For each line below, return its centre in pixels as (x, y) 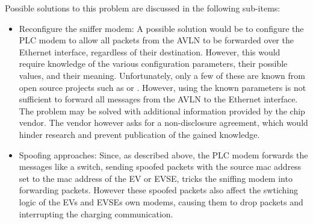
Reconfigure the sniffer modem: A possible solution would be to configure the (161, 28)
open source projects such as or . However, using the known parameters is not (163, 87)
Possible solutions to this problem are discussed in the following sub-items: (143, 8)
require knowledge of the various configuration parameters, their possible (153, 64)
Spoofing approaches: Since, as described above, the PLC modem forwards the (163, 154)
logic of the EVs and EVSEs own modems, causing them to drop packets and (161, 201)
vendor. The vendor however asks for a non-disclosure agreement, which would (163, 123)
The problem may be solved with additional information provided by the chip (162, 110)
